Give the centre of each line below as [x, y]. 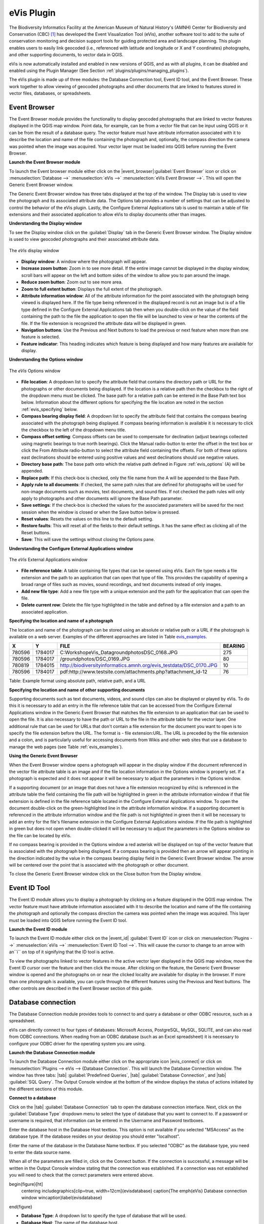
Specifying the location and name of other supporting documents [77, 690]
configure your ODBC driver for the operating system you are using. [77, 1043]
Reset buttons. [36, 532]
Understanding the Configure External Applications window [71, 548]
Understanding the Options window [46, 359]
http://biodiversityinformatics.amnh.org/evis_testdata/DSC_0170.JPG [139, 665]
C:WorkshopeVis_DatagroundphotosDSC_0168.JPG [119, 653]
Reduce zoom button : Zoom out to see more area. [72, 282]
